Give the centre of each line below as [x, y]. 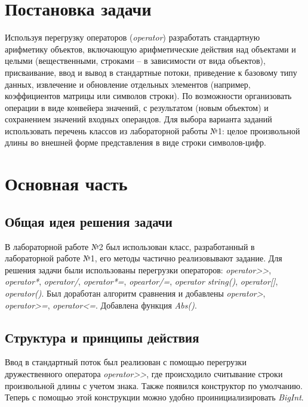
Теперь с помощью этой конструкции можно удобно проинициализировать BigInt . [154, 397]
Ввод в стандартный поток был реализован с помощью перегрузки [126, 362]
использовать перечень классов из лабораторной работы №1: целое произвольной [153, 130]
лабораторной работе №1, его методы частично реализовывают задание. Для [144, 258]
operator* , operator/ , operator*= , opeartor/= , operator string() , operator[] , [141, 281]
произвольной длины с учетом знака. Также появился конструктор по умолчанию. [154, 385]
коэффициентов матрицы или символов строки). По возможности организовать [148, 96]
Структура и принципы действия [102, 337]
